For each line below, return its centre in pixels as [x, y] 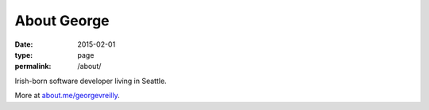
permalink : [33, 66]
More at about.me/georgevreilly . [68, 96]
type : [24, 55]
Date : [24, 44]
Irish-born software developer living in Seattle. [91, 81]
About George [62, 21]
